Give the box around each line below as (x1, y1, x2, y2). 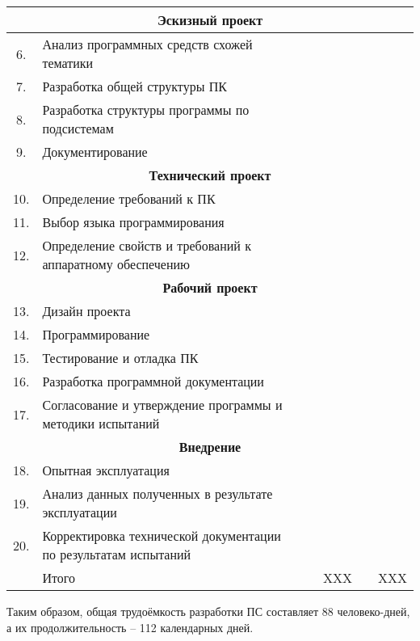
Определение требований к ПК (42, 189, 216, 208)
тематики (42, 53, 94, 72)
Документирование (42, 142, 148, 161)
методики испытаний (42, 414, 160, 432)
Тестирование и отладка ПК (42, 348, 199, 367)
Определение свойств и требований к (42, 236, 251, 255)
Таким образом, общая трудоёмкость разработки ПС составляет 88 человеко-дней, (6, 603, 410, 619)
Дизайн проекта (42, 302, 131, 320)
